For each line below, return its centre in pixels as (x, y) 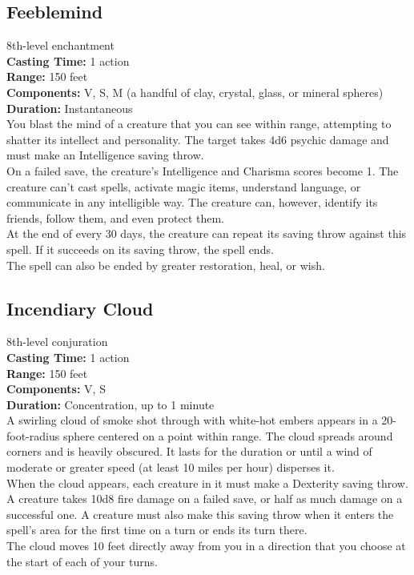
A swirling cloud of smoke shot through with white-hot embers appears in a (192, 420)
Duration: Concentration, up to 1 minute (111, 404)
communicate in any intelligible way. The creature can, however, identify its (192, 202)
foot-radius (33, 435)
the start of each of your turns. (82, 561)
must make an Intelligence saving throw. (105, 155)
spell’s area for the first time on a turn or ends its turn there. (157, 530)
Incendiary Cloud (80, 308)
